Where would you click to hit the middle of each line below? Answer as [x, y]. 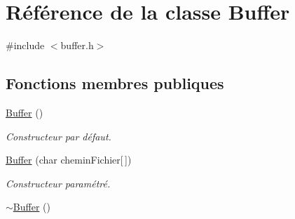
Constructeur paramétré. [58, 183]
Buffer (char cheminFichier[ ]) [69, 160]
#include [25, 45]
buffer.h [77, 45]
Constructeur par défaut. [59, 136]
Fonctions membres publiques [115, 83]
